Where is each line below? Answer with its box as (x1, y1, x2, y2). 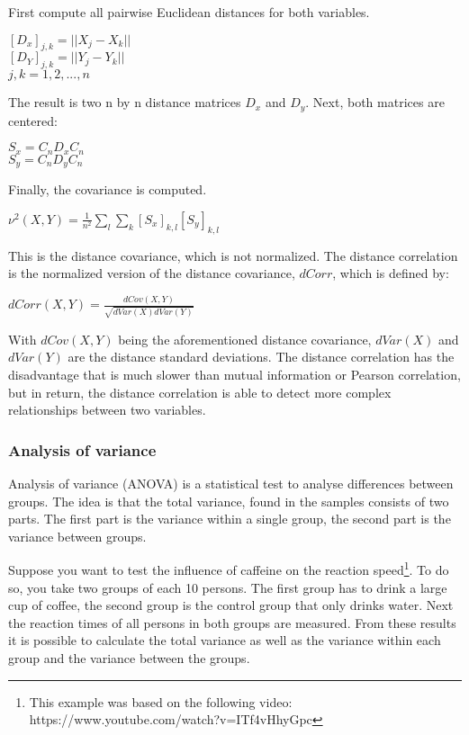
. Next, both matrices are (305, 93, 445, 112)
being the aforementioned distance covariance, (118, 329, 372, 348)
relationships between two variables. (8, 400, 206, 419)
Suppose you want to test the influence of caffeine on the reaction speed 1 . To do (8, 558, 449, 578)
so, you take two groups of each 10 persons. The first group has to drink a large (8, 578, 447, 596)
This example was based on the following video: (29, 692, 293, 711)
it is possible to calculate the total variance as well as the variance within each (8, 631, 441, 650)
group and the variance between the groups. (8, 648, 250, 667)
